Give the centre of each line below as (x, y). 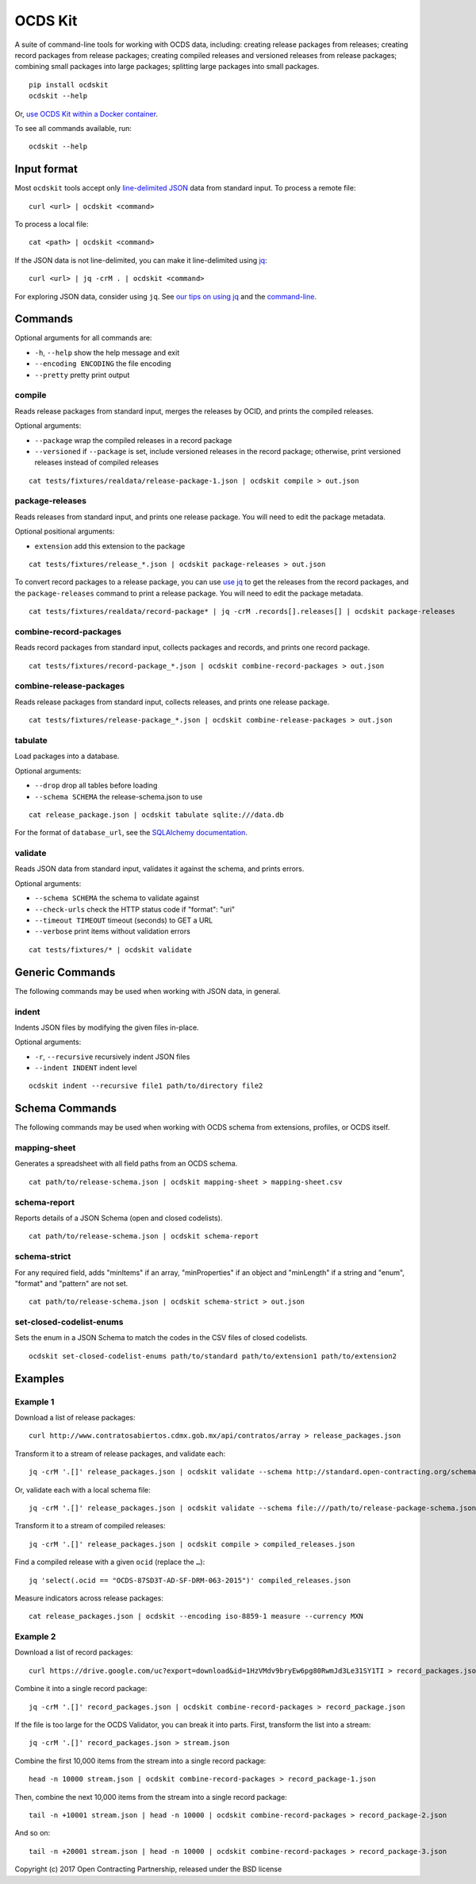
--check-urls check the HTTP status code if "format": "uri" (135, 909)
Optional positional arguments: (65, 531)
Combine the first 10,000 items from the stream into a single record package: (140, 1761)
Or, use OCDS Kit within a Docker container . (86, 114)
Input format (46, 170)
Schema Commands (66, 1109)
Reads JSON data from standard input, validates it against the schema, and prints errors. (159, 869)
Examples (40, 1379)
